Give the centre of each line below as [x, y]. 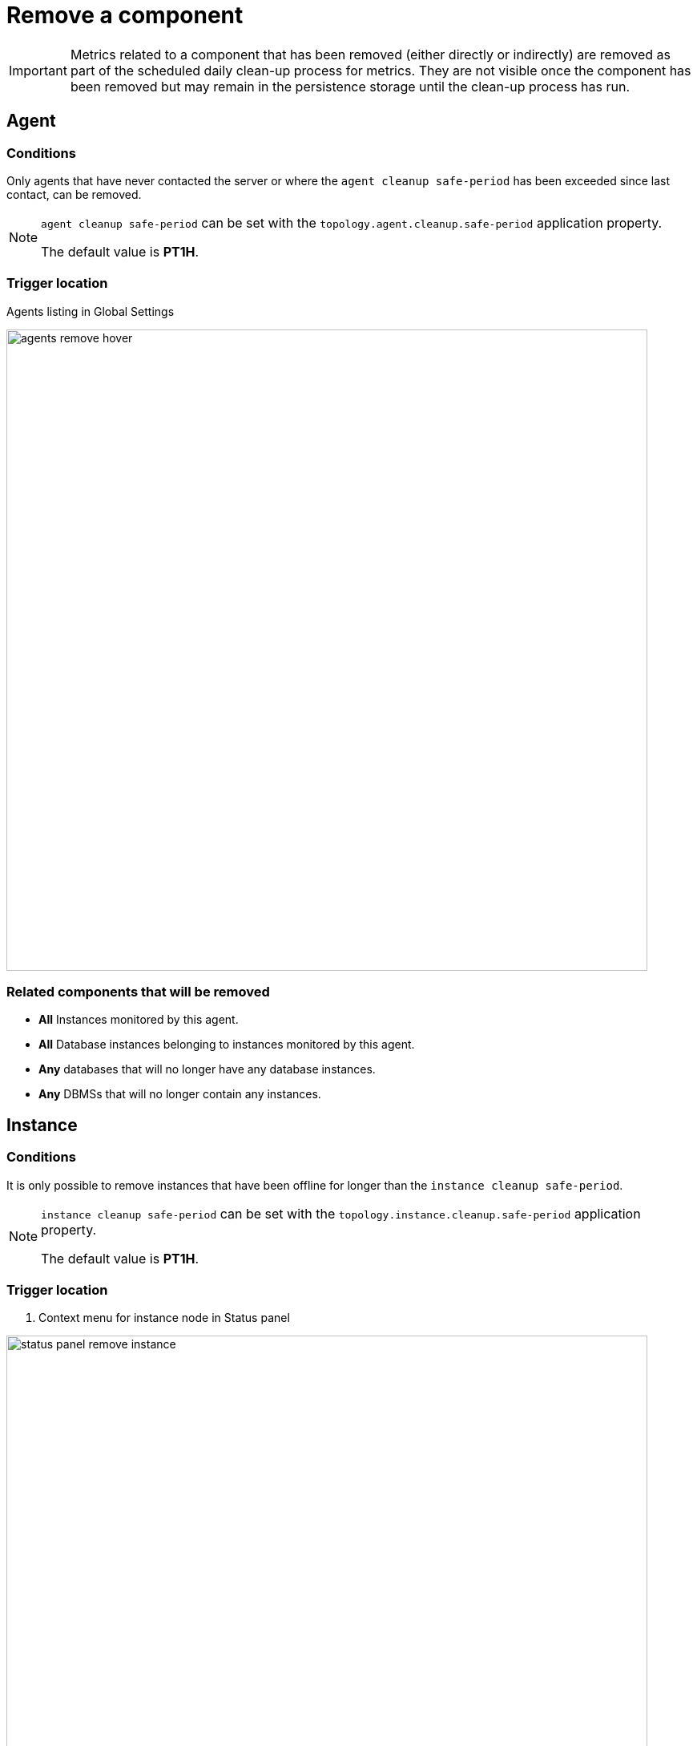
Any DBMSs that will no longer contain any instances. [180, 1094]
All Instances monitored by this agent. [139, 1020]
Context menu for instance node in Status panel [164, 1318]
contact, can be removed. [74, 194]
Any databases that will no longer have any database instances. [207, 1069]
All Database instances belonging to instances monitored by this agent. [227, 1045]
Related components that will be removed [138, 992]
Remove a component [125, 15]
